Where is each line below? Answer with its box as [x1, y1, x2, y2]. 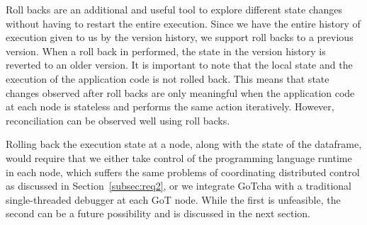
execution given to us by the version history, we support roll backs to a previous [6, 30, 354, 45]
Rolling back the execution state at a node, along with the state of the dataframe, [6, 137, 362, 151]
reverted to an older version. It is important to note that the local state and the [6, 57, 353, 72]
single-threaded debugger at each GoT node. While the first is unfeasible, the [6, 192, 341, 207]
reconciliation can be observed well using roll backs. [6, 112, 230, 127]
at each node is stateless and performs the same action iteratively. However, [6, 99, 334, 114]
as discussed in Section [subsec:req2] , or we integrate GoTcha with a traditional [6, 178, 352, 193]
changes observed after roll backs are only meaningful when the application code [6, 85, 355, 100]
